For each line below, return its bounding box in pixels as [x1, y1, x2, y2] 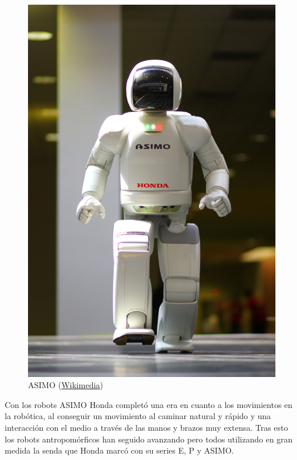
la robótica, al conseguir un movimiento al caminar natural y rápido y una [5, 410, 271, 422]
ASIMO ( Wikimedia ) [28, 379, 103, 391]
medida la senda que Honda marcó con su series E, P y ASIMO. [5, 444, 234, 456]
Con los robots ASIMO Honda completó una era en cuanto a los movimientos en [5, 398, 293, 410]
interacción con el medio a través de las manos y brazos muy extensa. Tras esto [5, 421, 288, 433]
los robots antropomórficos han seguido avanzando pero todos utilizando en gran [5, 433, 293, 445]
